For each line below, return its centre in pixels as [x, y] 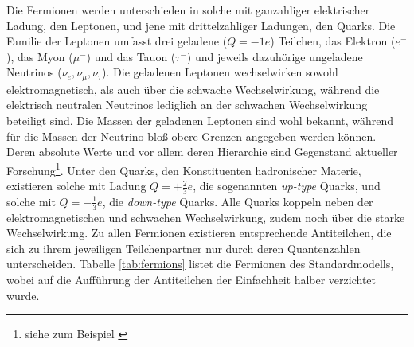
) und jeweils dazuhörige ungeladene [275, 56]
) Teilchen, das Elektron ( [333, 41]
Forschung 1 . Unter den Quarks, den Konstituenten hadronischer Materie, [184, 169]
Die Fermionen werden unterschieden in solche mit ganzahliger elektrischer [188, 10]
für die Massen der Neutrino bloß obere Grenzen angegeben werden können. [191, 136]
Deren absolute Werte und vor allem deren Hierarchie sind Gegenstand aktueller [202, 152]
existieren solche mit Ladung [76, 186]
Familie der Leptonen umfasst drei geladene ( [117, 41]
